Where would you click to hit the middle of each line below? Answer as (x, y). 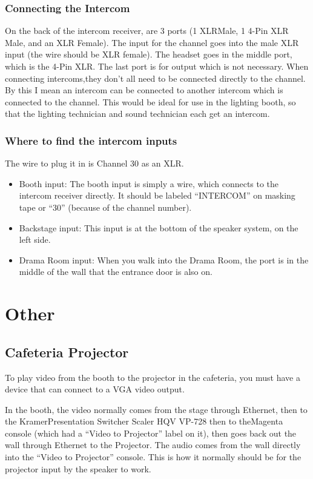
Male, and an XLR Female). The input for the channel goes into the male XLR (152, 42)
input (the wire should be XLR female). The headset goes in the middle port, (149, 54)
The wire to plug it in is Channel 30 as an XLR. (94, 163)
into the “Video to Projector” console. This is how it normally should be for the (153, 457)
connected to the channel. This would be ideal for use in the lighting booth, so (150, 101)
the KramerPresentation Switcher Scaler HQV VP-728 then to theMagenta (144, 421)
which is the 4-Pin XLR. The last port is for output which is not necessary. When (157, 66)
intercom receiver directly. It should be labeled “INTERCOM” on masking (157, 195)
